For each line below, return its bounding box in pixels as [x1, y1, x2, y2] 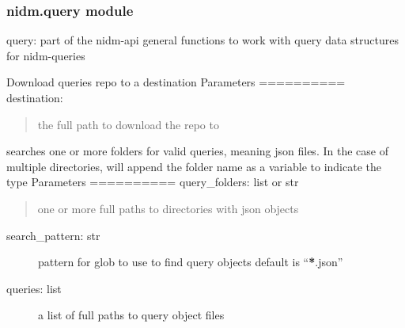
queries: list [6, 280, 62, 296]
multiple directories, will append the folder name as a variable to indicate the [6, 158, 381, 174]
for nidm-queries [6, 47, 85, 63]
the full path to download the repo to [37, 116, 219, 132]
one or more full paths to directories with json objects [37, 200, 299, 216]
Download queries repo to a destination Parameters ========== [6, 74, 346, 90]
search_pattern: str [6, 227, 100, 243]
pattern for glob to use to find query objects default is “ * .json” [38, 254, 343, 270]
